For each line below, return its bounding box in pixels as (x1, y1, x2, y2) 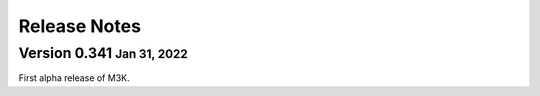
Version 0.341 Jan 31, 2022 (18, 44, 189, 62)
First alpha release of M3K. (18, 72, 130, 84)
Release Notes (18, 15, 142, 37)
